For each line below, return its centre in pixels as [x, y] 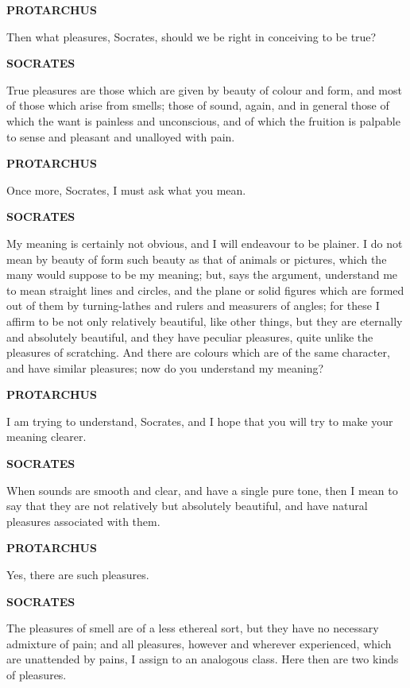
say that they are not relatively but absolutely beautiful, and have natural [187, 506]
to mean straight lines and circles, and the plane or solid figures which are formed [205, 290]
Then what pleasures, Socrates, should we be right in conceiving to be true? [191, 36]
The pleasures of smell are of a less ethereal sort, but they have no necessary [193, 628]
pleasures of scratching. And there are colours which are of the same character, [198, 352]
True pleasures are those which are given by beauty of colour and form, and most [204, 89]
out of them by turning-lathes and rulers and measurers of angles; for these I [193, 305]
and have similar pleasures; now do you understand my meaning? [165, 367]
